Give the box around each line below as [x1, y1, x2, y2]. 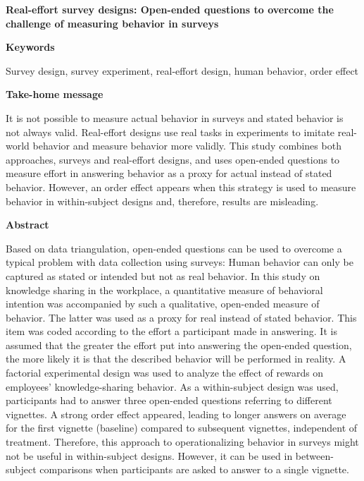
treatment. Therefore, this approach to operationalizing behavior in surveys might [6, 434, 359, 449]
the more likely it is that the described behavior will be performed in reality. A [6, 351, 346, 366]
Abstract [6, 217, 49, 232]
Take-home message [6, 87, 103, 102]
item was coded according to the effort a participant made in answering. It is [6, 324, 337, 339]
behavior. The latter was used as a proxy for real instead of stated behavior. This [6, 310, 357, 324]
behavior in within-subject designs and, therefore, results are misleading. [6, 193, 319, 208]
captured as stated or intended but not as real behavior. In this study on [6, 268, 320, 283]
